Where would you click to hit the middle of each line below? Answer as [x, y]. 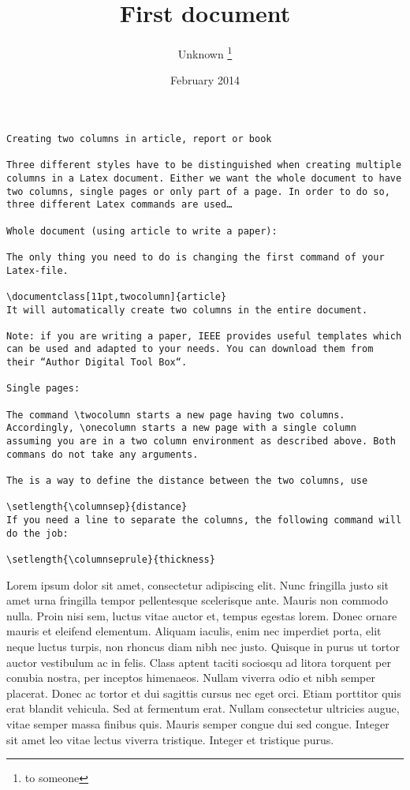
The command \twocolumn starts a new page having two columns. [176, 415]
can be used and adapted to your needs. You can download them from [190, 349]
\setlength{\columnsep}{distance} [97, 507]
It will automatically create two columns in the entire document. [187, 310]
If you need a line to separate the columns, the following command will [204, 520]
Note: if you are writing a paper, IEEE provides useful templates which [204, 336]
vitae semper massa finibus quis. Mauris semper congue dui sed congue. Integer [198, 723]
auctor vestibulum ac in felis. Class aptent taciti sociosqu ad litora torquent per [199, 662]
